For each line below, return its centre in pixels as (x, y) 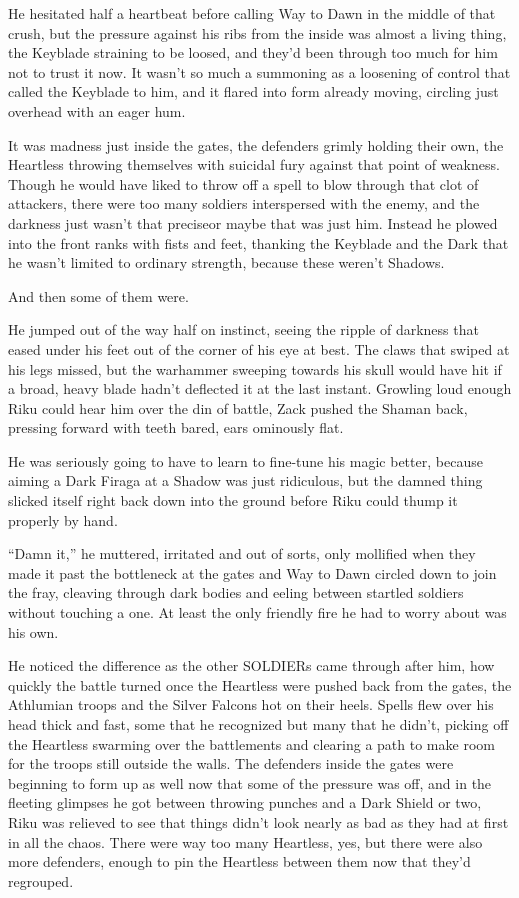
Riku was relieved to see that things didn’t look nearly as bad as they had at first (258, 821)
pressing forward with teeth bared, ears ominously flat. (176, 427)
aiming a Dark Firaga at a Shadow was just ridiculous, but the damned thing (245, 480)
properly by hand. (63, 519)
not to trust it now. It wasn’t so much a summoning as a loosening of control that (259, 71)
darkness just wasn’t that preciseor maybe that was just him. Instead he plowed (253, 222)
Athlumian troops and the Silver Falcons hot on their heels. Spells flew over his (251, 704)
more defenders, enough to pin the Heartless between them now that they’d (239, 861)
